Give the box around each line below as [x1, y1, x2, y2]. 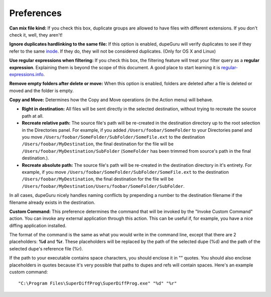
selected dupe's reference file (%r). [9, 245, 83, 251]
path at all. [22, 113, 44, 119]
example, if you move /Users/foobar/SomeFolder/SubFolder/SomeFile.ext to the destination [22, 169, 229, 175]
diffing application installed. [9, 222, 67, 228]
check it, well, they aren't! [9, 32, 63, 38]
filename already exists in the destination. [9, 199, 95, 205]
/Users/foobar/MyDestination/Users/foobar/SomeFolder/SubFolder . [22, 183, 185, 189]
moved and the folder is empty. [9, 88, 74, 94]
